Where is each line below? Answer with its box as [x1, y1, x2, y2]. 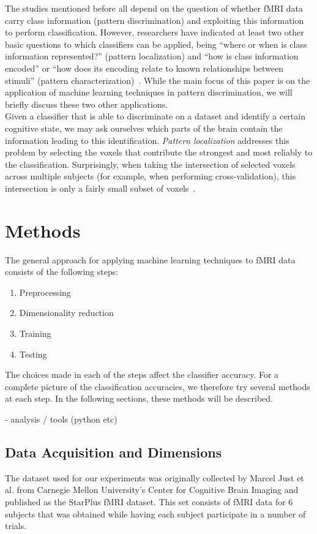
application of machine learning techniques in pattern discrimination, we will [5, 86, 293, 99]
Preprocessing [19, 285, 71, 298]
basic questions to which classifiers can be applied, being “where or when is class [5, 37, 307, 50]
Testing [19, 347, 47, 360]
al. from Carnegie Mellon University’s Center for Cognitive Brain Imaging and [5, 483, 299, 496]
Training [19, 327, 51, 339]
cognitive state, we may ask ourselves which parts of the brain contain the [5, 121, 283, 134]
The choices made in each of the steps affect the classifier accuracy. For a [5, 368, 279, 381]
